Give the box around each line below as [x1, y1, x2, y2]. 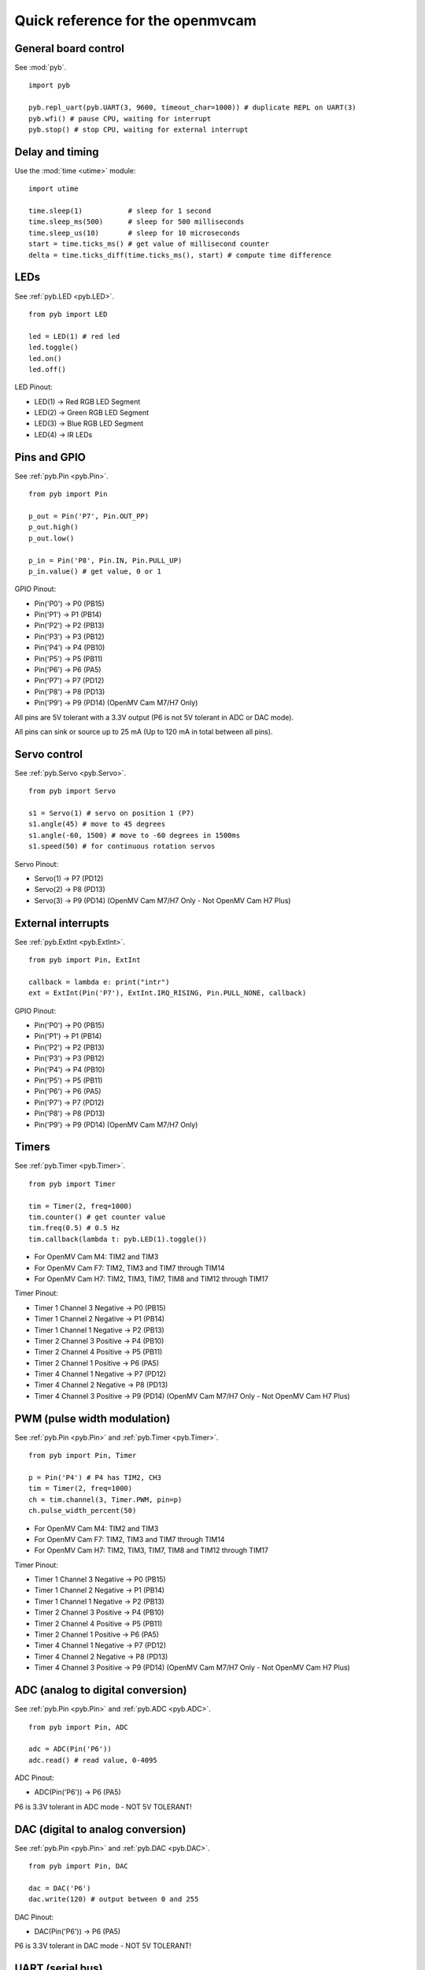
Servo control [14, 747, 83, 760]
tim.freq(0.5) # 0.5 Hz [28, 1224, 120, 1232]
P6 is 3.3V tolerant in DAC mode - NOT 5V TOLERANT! [14, 1941, 192, 1950]
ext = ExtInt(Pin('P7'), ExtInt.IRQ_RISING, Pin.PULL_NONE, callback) [28, 989, 307, 998]
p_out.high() [28, 522, 79, 532]
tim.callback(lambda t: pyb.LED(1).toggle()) [28, 1234, 208, 1243]
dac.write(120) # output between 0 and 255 [28, 1895, 199, 1904]
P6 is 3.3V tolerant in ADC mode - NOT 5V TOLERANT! [14, 1801, 192, 1812]
